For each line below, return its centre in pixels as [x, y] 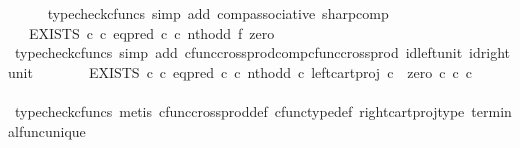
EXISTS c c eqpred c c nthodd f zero [151, 32]
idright [490, 52]
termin [491, 110]
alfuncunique [47, 130]
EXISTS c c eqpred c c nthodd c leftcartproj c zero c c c [280, 71]
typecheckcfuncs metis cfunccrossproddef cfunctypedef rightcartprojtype [239, 110]
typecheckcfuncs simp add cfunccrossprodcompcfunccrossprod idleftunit [238, 52]
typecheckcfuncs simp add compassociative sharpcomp [218, 13]
